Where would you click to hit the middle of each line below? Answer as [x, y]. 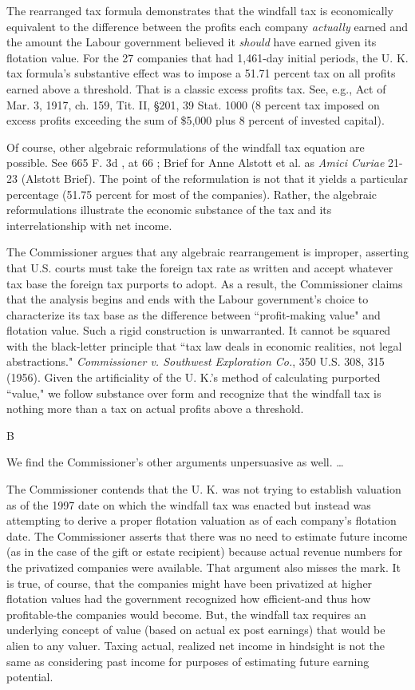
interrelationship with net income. [89, 225]
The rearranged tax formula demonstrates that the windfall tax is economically [200, 10]
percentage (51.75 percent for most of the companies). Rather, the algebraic [192, 194]
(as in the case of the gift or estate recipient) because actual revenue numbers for [205, 551]
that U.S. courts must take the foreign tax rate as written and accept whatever [200, 267]
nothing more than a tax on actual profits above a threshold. [155, 408]
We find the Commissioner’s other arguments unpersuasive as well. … [175, 462]
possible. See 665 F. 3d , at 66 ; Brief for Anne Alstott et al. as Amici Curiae [196, 163]
